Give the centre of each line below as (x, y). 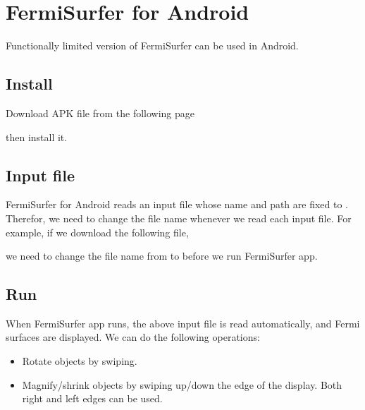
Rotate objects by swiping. (80, 361)
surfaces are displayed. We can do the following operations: (133, 337)
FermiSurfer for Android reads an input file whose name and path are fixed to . (177, 204)
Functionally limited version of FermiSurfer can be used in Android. (152, 46)
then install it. (37, 137)
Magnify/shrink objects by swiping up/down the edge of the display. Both (182, 384)
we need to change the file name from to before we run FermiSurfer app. (162, 256)
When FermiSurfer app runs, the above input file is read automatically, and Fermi (183, 323)
